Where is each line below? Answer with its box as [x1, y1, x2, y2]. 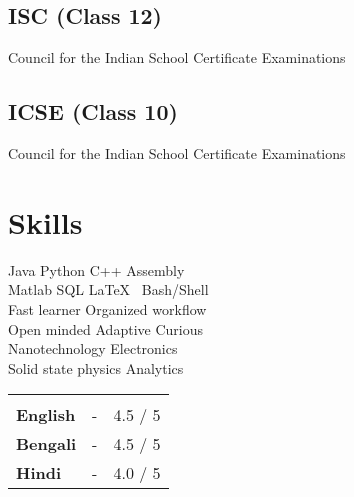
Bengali [16, 432, 77, 456]
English [16, 403, 76, 427]
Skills [8, 201, 83, 242]
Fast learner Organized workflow [8, 298, 207, 319]
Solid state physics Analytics [8, 357, 184, 378]
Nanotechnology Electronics [8, 338, 178, 359]
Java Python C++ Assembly [8, 259, 185, 280]
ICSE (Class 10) [8, 96, 178, 127]
